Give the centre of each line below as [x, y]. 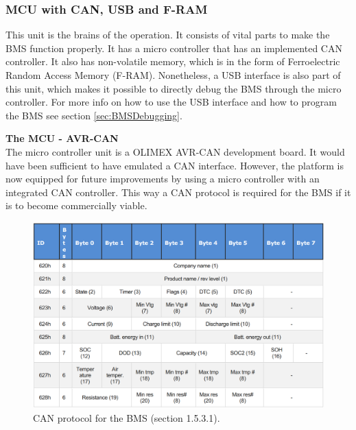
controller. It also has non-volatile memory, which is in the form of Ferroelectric [173, 61]
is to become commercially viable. [76, 205]
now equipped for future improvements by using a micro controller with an [163, 179]
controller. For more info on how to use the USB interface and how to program [171, 102]
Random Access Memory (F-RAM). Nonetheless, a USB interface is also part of [173, 75]
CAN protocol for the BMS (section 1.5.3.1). [127, 417]
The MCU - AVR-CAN [62, 138]
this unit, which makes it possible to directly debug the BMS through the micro [174, 88]
